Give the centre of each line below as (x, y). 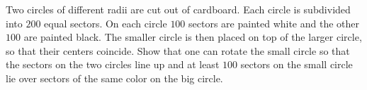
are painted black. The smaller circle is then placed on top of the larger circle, (193, 37)
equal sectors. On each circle (106, 23)
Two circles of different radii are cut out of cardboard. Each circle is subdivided (178, 9)
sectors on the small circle (297, 64)
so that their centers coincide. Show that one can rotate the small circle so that (178, 50)
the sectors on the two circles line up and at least (113, 64)
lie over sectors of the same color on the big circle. (114, 78)
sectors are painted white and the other (274, 23)
